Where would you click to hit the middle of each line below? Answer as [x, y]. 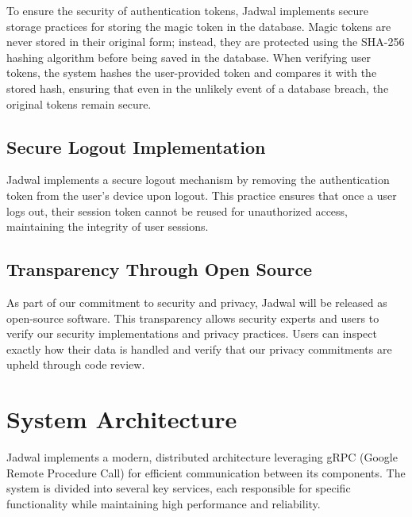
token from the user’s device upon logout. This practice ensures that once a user [202, 195]
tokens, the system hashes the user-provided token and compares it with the [192, 73]
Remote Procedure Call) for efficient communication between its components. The [206, 472]
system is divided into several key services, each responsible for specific [179, 488]
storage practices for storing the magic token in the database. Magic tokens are [199, 26]
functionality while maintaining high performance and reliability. [164, 503]
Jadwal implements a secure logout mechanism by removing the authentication [198, 180]
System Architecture [122, 419]
